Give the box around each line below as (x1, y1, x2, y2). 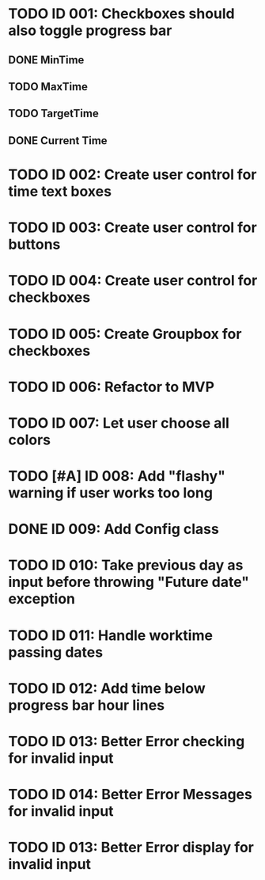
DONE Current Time (8, 134, 108, 147)
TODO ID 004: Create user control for (8, 272, 258, 290)
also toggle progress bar (8, 21, 172, 40)
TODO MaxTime (8, 80, 89, 93)
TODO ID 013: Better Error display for (8, 839, 255, 856)
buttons (8, 235, 61, 253)
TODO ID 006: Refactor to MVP (8, 378, 215, 396)
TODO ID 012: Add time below (8, 679, 206, 697)
